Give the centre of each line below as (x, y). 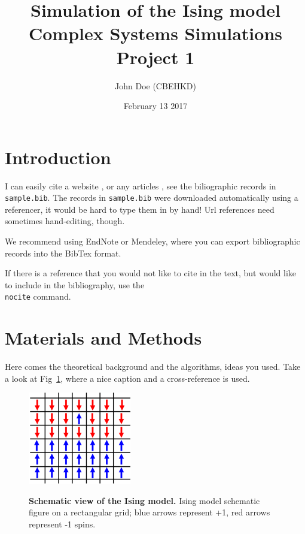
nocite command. (38, 296)
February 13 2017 (155, 106)
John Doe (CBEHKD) (155, 85)
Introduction (58, 157)
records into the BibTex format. (63, 253)
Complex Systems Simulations (155, 33)
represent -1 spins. (62, 524)
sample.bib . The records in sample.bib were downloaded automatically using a (152, 197)
